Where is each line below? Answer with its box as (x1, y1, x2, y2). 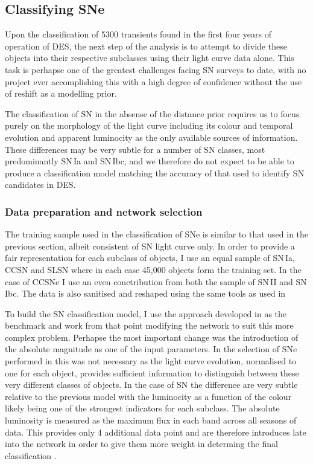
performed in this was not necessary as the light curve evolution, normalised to (5, 355, 297, 367)
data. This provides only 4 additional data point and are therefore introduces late (5, 425, 306, 438)
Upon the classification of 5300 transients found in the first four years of (5, 28, 272, 40)
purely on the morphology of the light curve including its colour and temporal (5, 119, 293, 132)
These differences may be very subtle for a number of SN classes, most (5, 143, 265, 155)
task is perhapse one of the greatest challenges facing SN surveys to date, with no (5, 63, 306, 76)
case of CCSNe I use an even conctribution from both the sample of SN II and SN (5, 275, 307, 288)
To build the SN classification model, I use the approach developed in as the (5, 307, 287, 320)
